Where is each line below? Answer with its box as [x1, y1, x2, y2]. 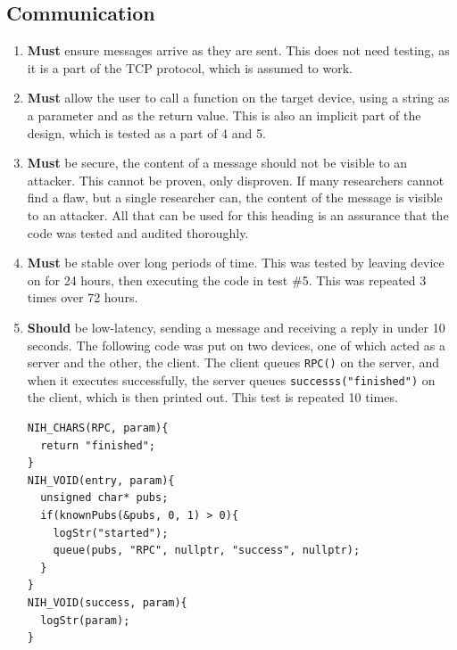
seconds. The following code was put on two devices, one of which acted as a [27, 335, 445, 354]
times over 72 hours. [27, 288, 138, 307]
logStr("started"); [53, 526, 169, 539]
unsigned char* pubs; [40, 491, 169, 505]
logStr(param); [40, 613, 130, 627]
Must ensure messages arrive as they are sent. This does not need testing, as [27, 41, 450, 60]
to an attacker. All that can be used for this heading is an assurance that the [27, 205, 449, 224]
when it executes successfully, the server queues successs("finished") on [27, 370, 436, 389]
